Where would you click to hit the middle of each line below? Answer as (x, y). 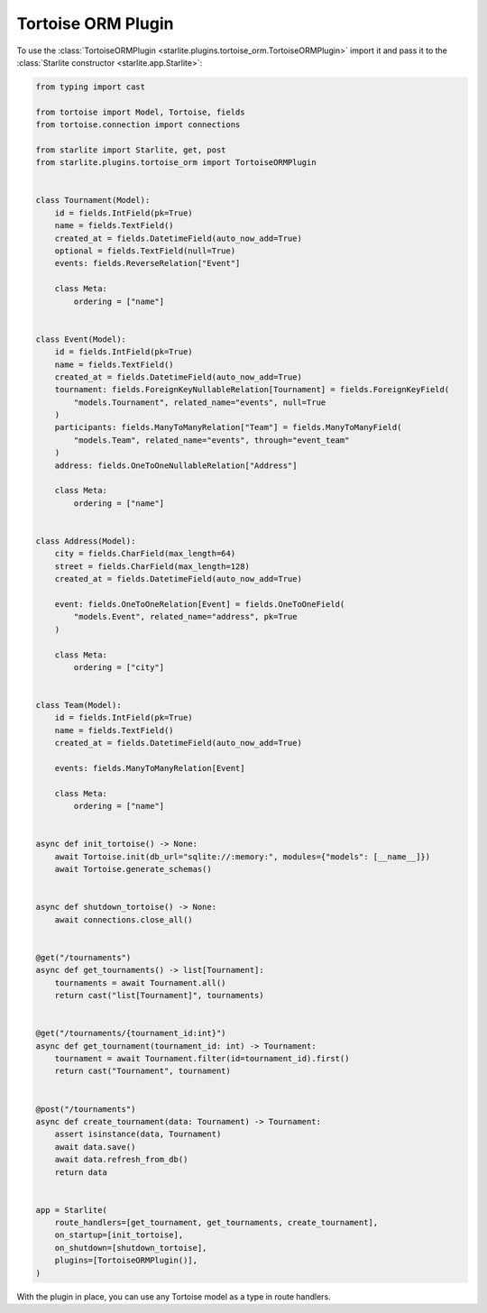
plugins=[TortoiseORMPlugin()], (126, 1261)
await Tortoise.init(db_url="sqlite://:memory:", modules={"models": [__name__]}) (243, 856)
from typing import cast (91, 87)
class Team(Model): (78, 705)
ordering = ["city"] (119, 667)
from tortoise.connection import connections (138, 125)
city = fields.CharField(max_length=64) (145, 554)
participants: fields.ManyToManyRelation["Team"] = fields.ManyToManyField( (228, 427)
